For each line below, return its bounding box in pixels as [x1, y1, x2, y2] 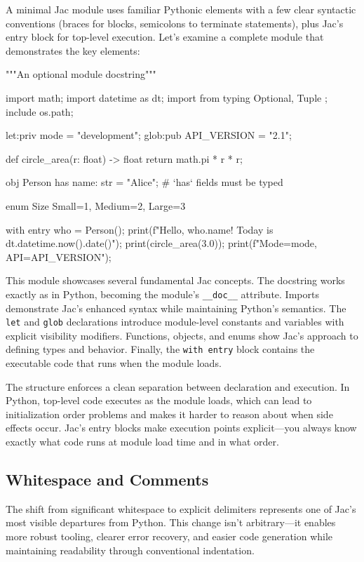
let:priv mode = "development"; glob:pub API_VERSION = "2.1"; [6, 128, 292, 142]
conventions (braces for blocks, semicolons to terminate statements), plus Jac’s [6, 15, 344, 30]
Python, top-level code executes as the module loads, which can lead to [6, 393, 312, 408]
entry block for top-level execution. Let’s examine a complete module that [6, 29, 324, 44]
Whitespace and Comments [6, 469, 209, 490]
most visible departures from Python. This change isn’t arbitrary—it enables [6, 515, 336, 530]
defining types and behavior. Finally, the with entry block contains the [6, 342, 315, 356]
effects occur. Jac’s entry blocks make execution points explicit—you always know [6, 420, 357, 435]
